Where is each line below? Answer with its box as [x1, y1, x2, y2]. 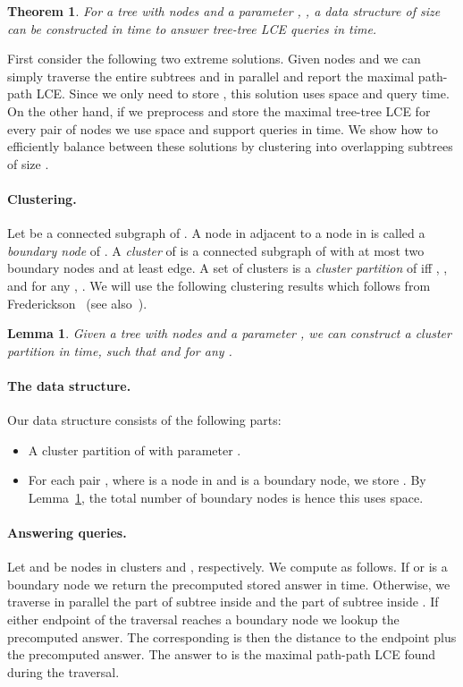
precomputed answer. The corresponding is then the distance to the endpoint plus [7, 627, 457, 646]
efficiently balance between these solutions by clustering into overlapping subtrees [7, 137, 453, 156]
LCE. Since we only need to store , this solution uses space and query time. [36, 84, 450, 103]
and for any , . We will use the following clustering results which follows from [7, 276, 431, 294]
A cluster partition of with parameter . [28, 440, 241, 459]
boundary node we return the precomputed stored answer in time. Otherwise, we [7, 574, 450, 593]
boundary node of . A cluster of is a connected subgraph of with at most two [7, 241, 425, 259]
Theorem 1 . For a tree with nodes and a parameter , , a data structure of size [7, 2, 441, 20]
